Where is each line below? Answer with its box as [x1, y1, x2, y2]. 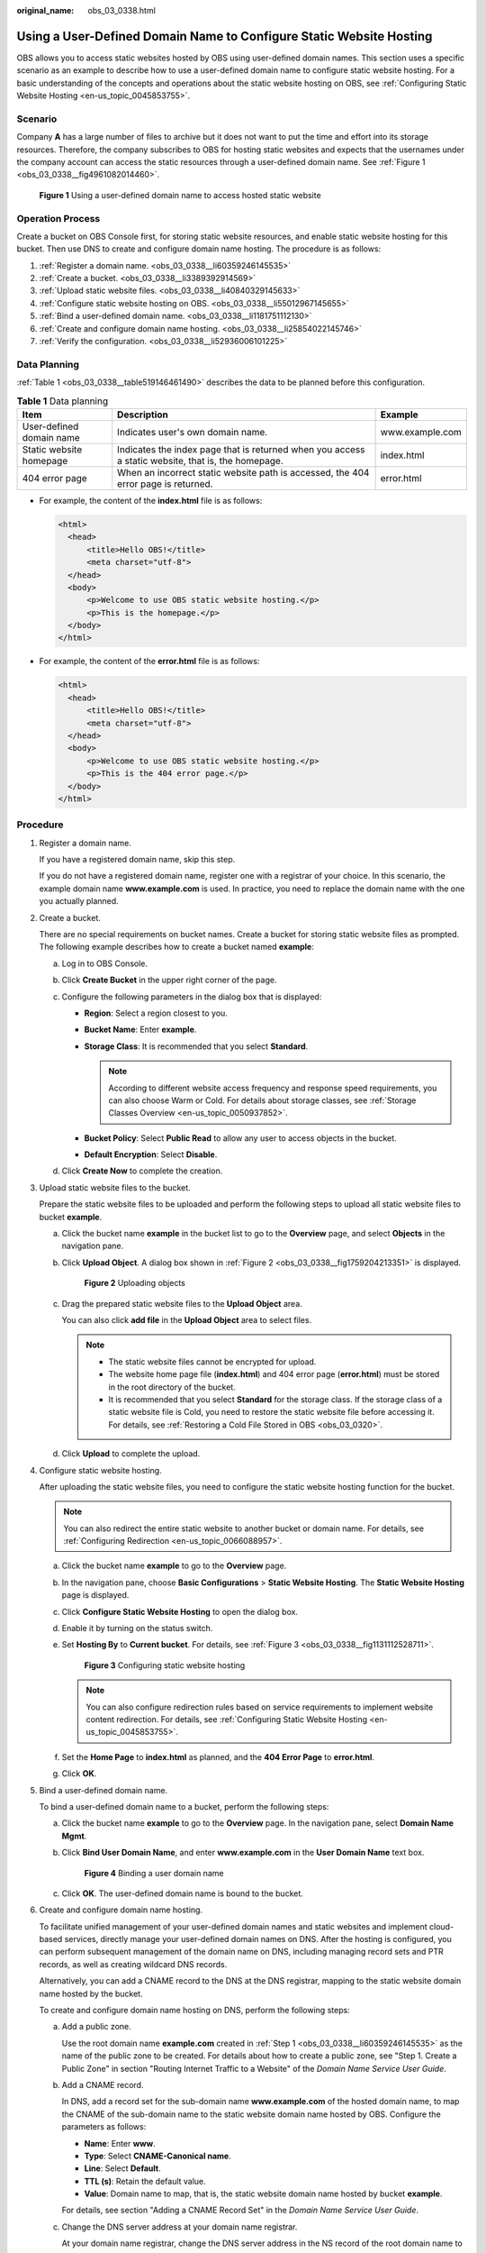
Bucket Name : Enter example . [84, 1024, 197, 1035]
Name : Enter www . [84, 2138, 157, 2148]
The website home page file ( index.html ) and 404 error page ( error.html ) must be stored [108, 1369, 440, 1380]
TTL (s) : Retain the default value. [84, 2175, 206, 2186]
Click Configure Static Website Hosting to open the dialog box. [61, 1606, 299, 1617]
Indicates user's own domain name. [117, 425, 268, 438]
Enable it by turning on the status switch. [61, 1623, 213, 1634]
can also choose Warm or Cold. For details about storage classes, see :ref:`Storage [108, 1095, 417, 1106]
